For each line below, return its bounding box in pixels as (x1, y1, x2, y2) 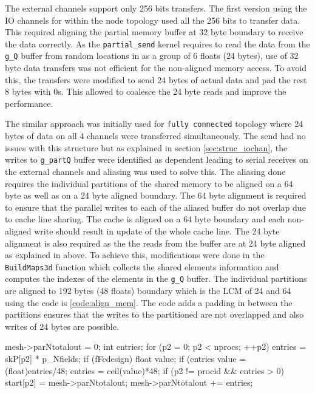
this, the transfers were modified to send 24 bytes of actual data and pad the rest (5, 73, 307, 86)
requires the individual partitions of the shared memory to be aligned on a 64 (5, 177, 293, 190)
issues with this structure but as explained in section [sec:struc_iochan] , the (5, 141, 288, 154)
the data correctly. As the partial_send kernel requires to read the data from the (5, 37, 310, 50)
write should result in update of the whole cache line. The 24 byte (34, 224, 280, 237)
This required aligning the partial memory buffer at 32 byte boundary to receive (5, 26, 303, 38)
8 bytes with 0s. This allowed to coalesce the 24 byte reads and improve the (5, 85, 286, 98)
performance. (5, 97, 53, 109)
